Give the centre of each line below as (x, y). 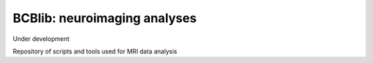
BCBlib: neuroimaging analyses (105, 18)
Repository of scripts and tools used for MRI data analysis (95, 51)
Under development (41, 39)
